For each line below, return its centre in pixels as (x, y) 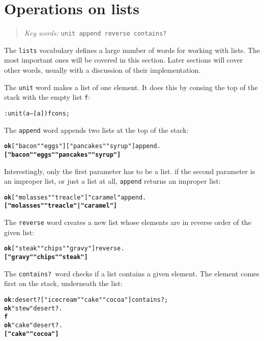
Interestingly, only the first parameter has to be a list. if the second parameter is (130, 171)
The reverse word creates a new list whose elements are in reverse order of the (128, 222)
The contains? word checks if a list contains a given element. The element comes (132, 273)
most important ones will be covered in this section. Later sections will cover (124, 60)
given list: (19, 232)
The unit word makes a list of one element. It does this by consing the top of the (131, 87)
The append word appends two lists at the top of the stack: (96, 130)
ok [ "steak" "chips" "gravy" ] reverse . (64, 249)
